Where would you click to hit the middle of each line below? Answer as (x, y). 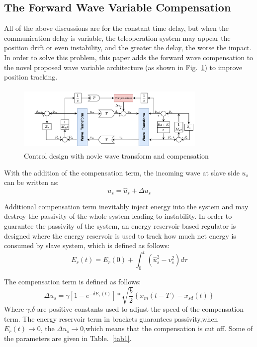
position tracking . (31, 77)
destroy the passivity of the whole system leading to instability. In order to (118, 216)
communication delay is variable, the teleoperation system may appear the (117, 38)
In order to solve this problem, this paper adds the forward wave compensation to (129, 57)
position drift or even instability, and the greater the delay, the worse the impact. (128, 47)
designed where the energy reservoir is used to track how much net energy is (120, 235)
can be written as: (32, 182)
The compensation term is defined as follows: (73, 282)
